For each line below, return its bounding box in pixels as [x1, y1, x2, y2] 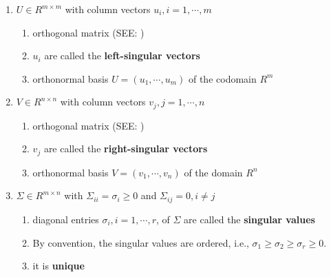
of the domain [184, 165, 243, 179]
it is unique [32, 258, 85, 273]
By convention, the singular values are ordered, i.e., [32, 235, 249, 249]
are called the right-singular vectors [43, 141, 208, 156]
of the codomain [188, 71, 257, 85]
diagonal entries [32, 212, 99, 226]
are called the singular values [184, 212, 315, 226]
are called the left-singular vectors [44, 48, 200, 63]
